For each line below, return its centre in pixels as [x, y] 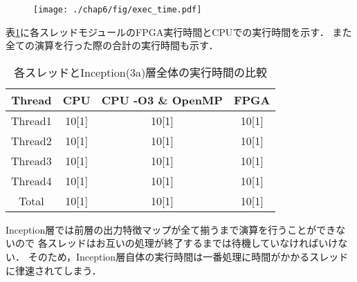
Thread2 [31, 140]
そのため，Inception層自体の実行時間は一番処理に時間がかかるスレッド [188, 257]
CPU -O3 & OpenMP [162, 100]
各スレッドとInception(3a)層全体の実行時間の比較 [141, 72]
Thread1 [31, 120]
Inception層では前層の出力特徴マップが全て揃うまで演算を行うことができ [171, 229]
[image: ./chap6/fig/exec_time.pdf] [118, 10]
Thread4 [31, 180]
